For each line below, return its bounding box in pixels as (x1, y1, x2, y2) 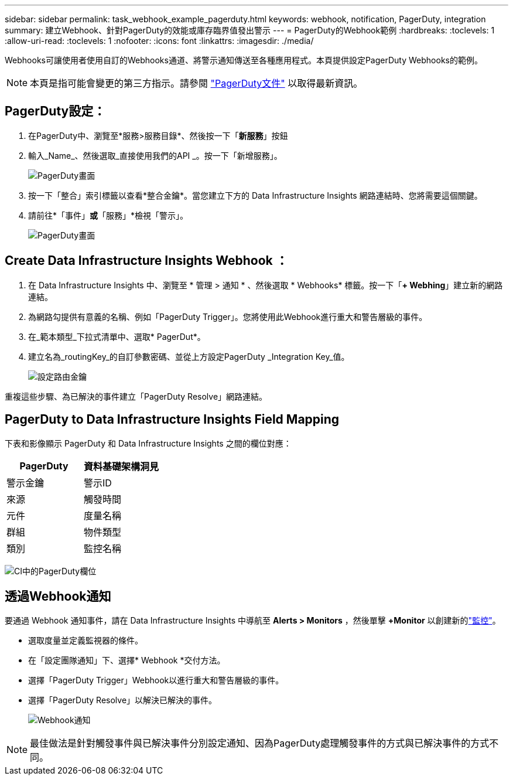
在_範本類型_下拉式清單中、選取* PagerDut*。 (28, 331, 206, 342)
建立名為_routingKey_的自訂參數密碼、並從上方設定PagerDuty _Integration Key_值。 (28, 351, 350, 362)
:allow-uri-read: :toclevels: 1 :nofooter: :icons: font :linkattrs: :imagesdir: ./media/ (5, 36, 314, 46)
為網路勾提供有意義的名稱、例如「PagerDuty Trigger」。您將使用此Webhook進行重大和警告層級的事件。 (28, 311, 427, 322)
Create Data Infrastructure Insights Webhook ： (5, 253, 288, 268)
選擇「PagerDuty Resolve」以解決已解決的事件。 (28, 695, 217, 706)
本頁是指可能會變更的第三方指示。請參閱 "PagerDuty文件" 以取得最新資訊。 (30, 77, 363, 89)
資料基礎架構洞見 (84, 460, 159, 472)
